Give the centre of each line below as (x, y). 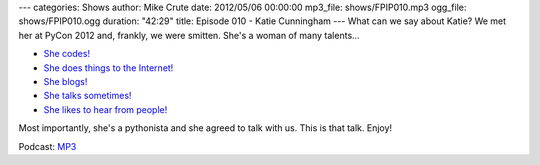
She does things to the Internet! (108, 67)
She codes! (66, 54)
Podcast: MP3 (47, 146)
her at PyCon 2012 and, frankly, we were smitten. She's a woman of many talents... (189, 35)
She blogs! (65, 81)
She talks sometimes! (87, 96)
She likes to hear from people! (105, 109)
